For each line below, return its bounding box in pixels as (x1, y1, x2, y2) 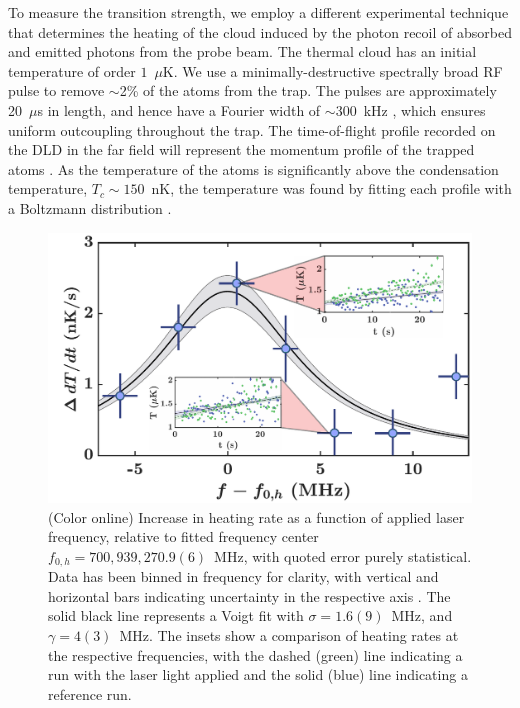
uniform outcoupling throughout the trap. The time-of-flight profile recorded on (8, 119, 496, 140)
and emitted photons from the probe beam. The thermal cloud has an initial (8, 41, 477, 62)
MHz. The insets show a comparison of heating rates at (119, 624, 459, 645)
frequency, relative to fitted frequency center (48, 526, 319, 547)
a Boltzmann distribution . (8, 197, 172, 218)
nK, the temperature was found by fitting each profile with (151, 178, 512, 199)
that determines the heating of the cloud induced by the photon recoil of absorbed (8, 21, 512, 42)
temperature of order (8, 60, 136, 81)
